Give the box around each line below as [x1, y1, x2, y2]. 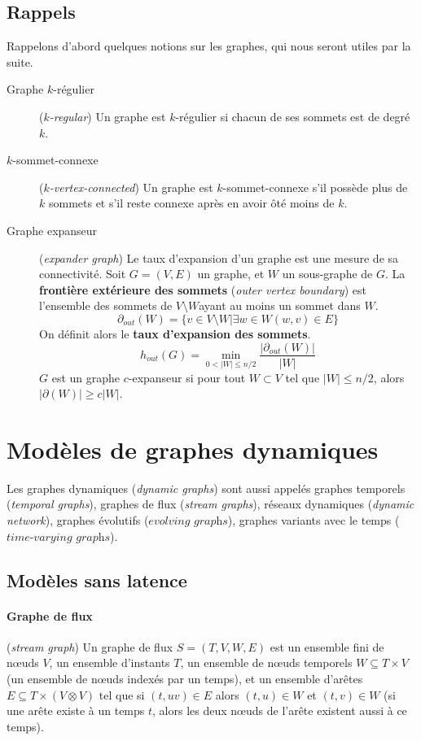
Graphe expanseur [7, 221, 98, 238]
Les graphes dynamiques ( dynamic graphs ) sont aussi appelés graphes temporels [7, 479, 406, 496]
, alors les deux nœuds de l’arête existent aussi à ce [152, 702, 407, 719]
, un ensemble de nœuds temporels [180, 654, 353, 671]
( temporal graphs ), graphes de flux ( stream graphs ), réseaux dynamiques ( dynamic [7, 495, 414, 512]
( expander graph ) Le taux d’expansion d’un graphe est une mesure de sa [39, 249, 399, 266]
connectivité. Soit [39, 265, 126, 282]
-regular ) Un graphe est [49, 107, 166, 124]
